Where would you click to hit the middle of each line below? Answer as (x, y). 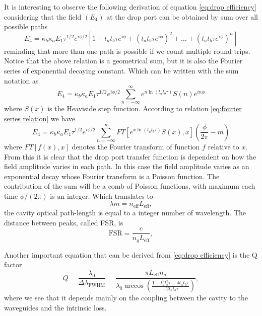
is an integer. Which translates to (102, 195)
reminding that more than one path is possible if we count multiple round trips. (127, 51)
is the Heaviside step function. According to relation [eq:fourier (145, 108)
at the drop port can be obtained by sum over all (182, 16)
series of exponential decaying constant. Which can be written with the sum (121, 70)
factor (13, 264)
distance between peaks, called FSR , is (64, 222)
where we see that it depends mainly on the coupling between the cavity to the (126, 298)
